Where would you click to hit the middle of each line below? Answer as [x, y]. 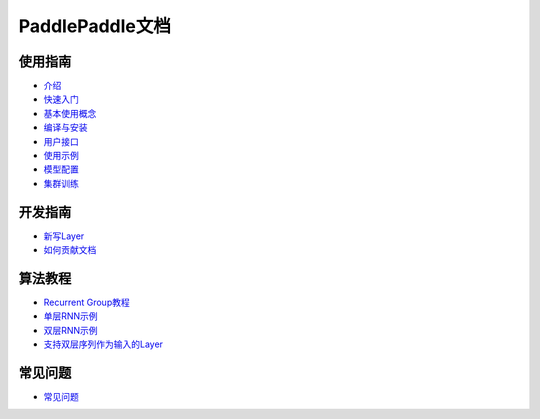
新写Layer [64, 236]
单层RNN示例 [71, 316]
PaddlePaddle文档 [95, 26]
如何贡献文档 [70, 250]
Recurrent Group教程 [86, 302]
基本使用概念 [70, 113]
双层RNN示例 [71, 330]
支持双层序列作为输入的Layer [103, 344]
